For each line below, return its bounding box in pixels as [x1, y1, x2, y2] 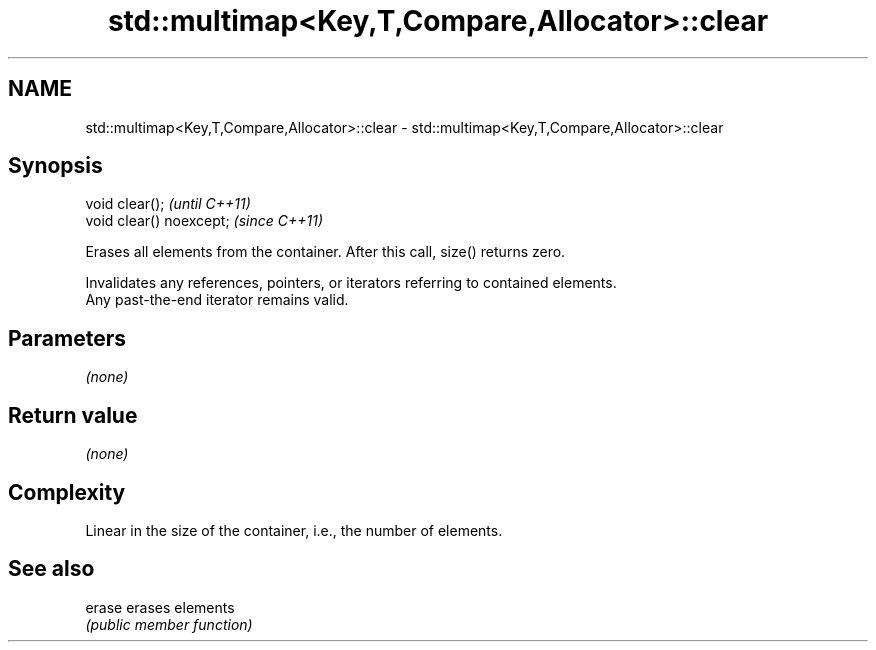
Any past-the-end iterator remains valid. [85, 291, 349, 309]
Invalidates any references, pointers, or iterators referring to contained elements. [85, 274, 617, 292]
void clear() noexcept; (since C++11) [85, 212, 324, 230]
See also [8, 556, 95, 582]
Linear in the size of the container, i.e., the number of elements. [85, 521, 503, 539]
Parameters [8, 325, 126, 351]
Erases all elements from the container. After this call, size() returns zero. [85, 243, 566, 261]
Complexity [8, 479, 126, 505]
